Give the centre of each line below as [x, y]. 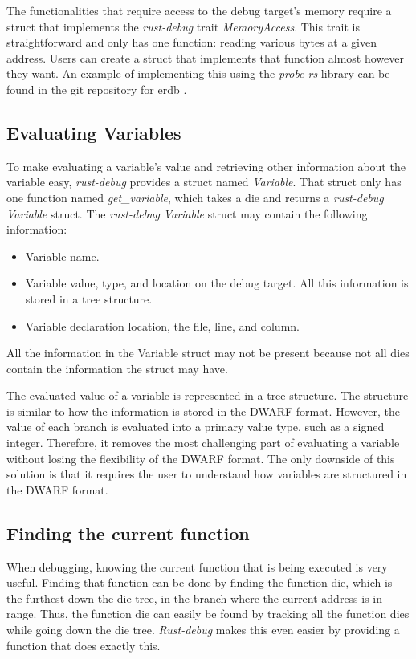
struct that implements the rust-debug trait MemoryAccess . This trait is [183, 26]
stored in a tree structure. [89, 298]
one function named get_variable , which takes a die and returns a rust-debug [195, 197]
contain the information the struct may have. [117, 368]
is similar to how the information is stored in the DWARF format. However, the [203, 411]
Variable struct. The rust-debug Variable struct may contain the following [187, 213]
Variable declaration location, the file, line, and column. [162, 325]
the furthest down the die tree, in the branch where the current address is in [195, 598]
